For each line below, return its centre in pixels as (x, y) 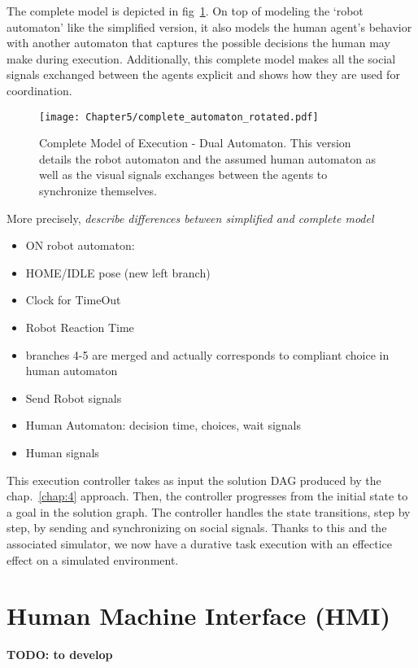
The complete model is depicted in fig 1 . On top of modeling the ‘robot (185, 11)
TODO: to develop (60, 655)
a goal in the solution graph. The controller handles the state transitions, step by (209, 511)
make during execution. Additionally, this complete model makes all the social (201, 58)
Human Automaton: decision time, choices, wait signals (163, 425)
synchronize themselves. (98, 190)
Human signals (62, 452)
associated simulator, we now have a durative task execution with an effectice (199, 543)
